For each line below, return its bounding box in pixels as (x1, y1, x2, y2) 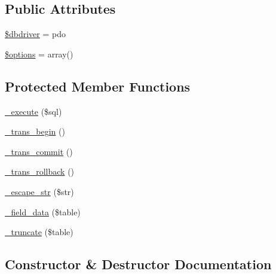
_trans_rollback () (5, 165, 75, 178)
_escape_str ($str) (5, 185, 74, 197)
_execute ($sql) (5, 105, 62, 117)
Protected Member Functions (5, 77, 191, 95)
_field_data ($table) (5, 205, 81, 218)
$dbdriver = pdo (5, 28, 66, 40)
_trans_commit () (5, 145, 73, 157)
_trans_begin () (5, 125, 65, 138)
